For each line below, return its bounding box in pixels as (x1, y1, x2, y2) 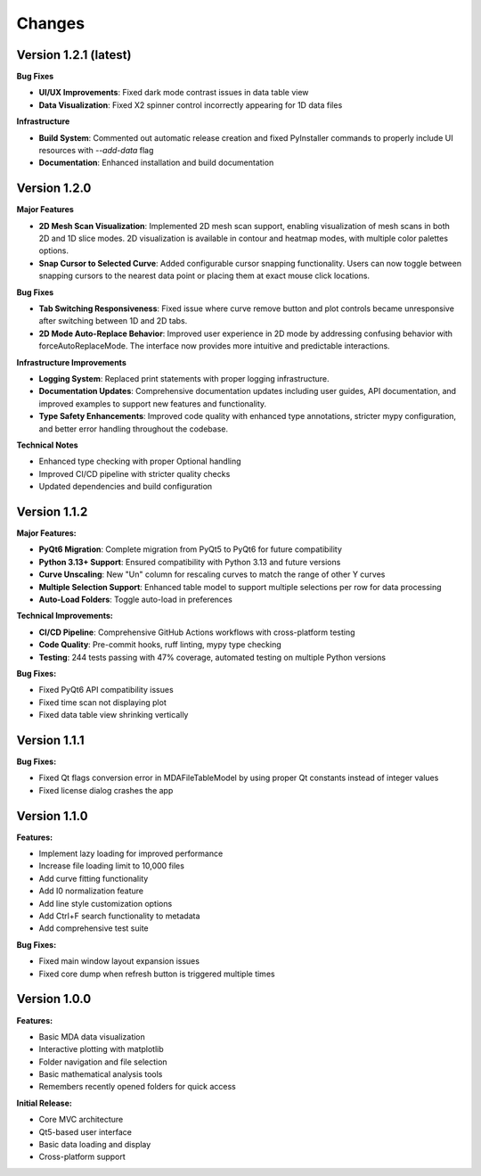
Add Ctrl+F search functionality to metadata (38, 910, 200, 922)
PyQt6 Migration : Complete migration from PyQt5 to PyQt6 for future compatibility (38, 544, 343, 555)
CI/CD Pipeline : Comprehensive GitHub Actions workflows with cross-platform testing (38, 627, 355, 637)
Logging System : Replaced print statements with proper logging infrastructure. (38, 374, 330, 383)
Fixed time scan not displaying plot (38, 696, 167, 708)
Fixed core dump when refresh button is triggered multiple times (38, 968, 275, 979)
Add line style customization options (38, 898, 173, 909)
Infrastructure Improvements (16, 357, 126, 367)
